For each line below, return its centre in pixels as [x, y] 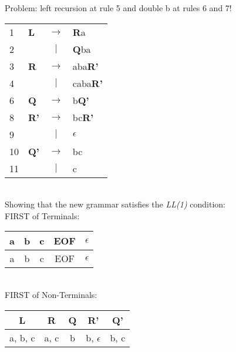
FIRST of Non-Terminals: [51, 294]
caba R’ [87, 83]
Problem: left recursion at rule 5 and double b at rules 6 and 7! [118, 8]
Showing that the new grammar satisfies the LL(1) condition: [115, 204]
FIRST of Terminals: [42, 215]
